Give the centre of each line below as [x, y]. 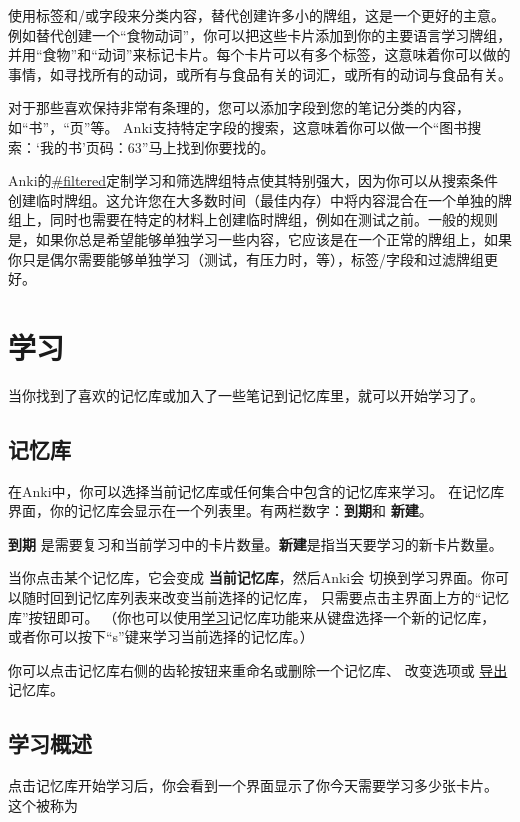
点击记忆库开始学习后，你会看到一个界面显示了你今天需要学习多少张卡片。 [253, 785]
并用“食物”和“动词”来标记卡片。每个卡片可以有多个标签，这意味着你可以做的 [259, 54]
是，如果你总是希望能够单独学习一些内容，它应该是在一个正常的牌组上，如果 [260, 238]
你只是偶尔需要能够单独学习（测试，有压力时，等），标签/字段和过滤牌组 [246, 258]
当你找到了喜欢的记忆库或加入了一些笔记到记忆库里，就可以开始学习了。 [246, 394]
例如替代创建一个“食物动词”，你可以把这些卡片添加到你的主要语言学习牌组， [260, 34]
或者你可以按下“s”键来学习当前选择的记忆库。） [161, 636]
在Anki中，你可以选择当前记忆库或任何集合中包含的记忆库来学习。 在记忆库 [256, 490]
